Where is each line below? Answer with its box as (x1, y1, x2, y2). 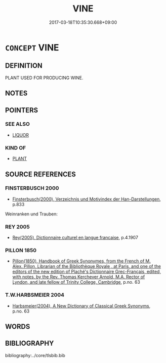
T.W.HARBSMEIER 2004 (5, 292, 65, 299)
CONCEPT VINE (5, 42, 59, 53)
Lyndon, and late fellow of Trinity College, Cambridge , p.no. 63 (12, 279, 140, 285)
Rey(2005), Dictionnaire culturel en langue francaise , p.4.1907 (12, 235, 138, 241)
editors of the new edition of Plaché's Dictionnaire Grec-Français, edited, (12, 268, 161, 275)
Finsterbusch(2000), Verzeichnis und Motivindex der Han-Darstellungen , (12, 196, 161, 202)
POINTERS (5, 106, 39, 114)
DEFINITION (5, 61, 43, 70)
